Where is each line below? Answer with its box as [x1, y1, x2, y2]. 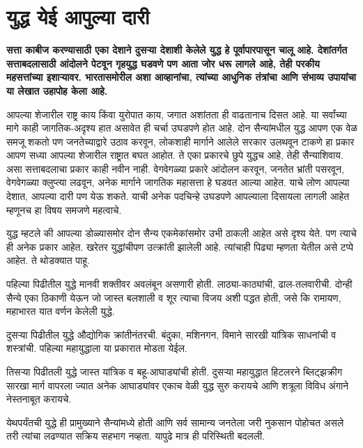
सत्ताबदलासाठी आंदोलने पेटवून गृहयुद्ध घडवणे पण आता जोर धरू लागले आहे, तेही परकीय [6, 56, 320, 70]
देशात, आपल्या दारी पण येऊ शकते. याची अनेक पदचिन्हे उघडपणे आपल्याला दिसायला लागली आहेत [6, 189, 350, 203]
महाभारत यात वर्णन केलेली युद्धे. [6, 304, 115, 318]
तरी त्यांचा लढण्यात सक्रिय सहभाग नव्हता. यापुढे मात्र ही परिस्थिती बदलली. [6, 428, 265, 443]
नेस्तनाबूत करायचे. [6, 392, 72, 406]
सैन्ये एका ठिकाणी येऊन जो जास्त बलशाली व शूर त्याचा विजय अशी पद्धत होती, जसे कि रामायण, [6, 290, 341, 304]
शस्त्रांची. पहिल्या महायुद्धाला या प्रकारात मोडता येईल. [6, 341, 187, 355]
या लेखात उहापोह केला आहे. [6, 83, 108, 98]
